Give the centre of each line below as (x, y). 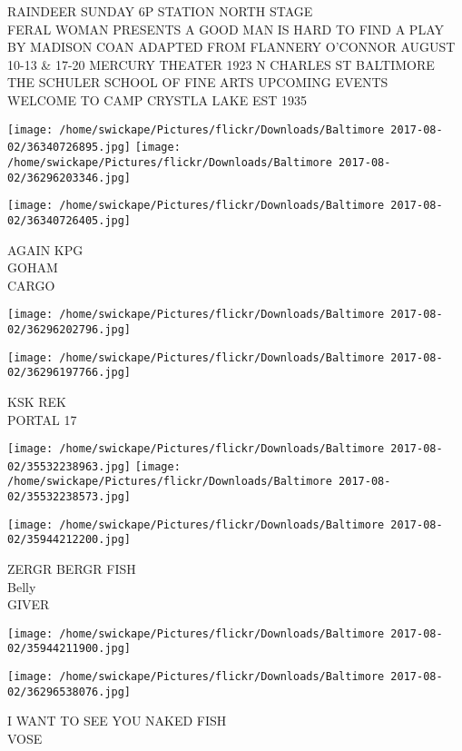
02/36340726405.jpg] (69, 220)
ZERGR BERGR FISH (72, 569)
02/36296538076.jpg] (69, 692)
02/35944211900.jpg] (69, 649)
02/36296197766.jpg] (69, 373)
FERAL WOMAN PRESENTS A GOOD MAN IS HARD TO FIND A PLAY (226, 29)
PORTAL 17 (42, 419)
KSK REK (37, 401)
